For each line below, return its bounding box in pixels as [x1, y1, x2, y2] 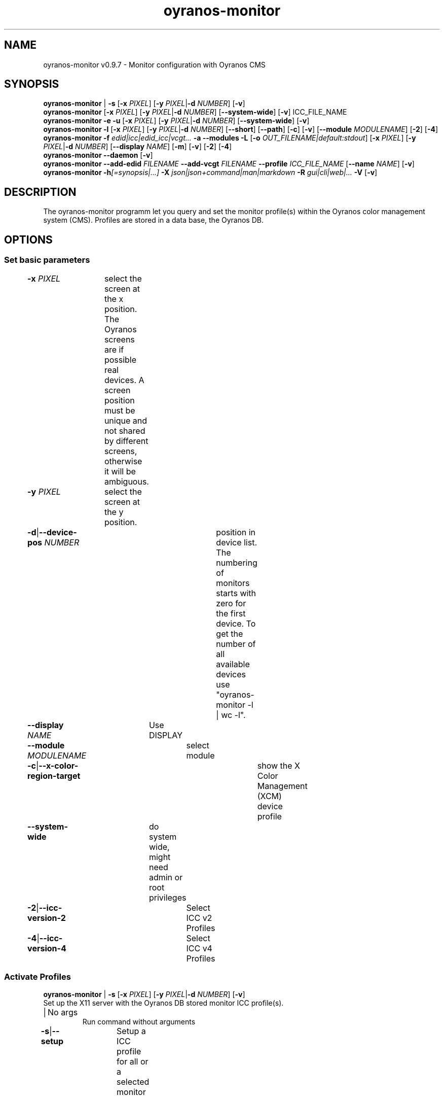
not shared [104, 425, 145, 436]
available [216, 659, 250, 669]
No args [47, 1007, 78, 1018]
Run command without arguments [82, 1017, 196, 1026]
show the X [257, 760, 300, 771]
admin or [149, 872, 183, 882]
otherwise [104, 456, 142, 466]
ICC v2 [186, 912, 212, 923]
